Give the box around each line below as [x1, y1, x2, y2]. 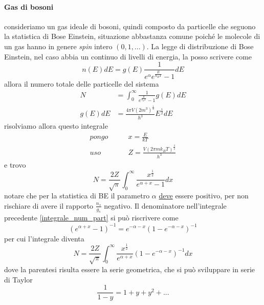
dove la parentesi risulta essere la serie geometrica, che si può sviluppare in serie [4, 263, 255, 274]
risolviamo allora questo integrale [4, 120, 108, 131]
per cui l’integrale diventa [4, 233, 84, 243]
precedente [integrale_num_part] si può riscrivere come [4, 212, 179, 223]
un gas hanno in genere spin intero [4, 40, 113, 51]
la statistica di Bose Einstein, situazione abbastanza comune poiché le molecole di [4, 31, 260, 42]
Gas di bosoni [4, 1, 54, 12]
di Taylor [4, 274, 33, 284]
